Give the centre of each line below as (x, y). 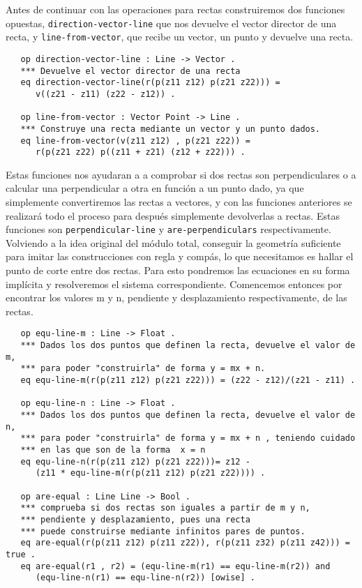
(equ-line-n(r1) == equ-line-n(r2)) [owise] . (145, 578)
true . (21, 554)
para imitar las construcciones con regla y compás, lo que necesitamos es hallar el (180, 256)
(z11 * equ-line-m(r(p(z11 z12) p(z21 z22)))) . (150, 473)
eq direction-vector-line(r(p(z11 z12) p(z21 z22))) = (150, 83)
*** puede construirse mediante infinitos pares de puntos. (163, 531)
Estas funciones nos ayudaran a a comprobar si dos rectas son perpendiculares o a (181, 174)
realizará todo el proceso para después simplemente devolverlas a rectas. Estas (173, 215)
